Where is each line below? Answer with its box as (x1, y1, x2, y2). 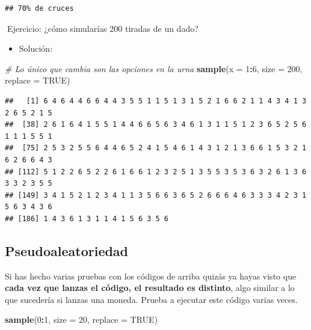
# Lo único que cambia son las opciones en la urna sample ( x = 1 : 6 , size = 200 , (5, 62, 303, 75)
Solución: (19, 42, 53, 55)
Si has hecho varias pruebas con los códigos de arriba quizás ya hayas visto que (5, 269, 297, 282)
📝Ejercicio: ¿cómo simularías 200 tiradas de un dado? (5, 22, 199, 34)
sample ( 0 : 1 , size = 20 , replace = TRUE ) (5, 313, 158, 326)
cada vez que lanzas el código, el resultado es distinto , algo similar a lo (5, 281, 295, 294)
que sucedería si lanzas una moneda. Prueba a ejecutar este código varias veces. (5, 293, 298, 305)
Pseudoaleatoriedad (5, 241, 129, 260)
